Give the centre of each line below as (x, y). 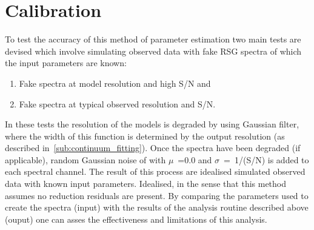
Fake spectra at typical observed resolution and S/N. (117, 103)
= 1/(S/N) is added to (266, 159)
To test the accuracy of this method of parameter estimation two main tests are (153, 39)
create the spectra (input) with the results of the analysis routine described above (157, 207)
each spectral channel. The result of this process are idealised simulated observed (155, 171)
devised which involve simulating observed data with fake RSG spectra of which (153, 51)
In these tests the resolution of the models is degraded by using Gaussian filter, (152, 124)
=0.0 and (195, 159)
